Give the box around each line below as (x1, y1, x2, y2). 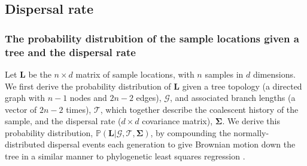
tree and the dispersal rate (5, 44, 136, 59)
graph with (5, 91, 45, 104)
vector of (5, 103, 37, 115)
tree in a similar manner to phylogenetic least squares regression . (5, 150, 245, 162)
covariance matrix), (142, 115, 213, 127)
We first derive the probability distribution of (5, 79, 171, 92)
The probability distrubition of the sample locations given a (5, 30, 299, 45)
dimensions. (253, 67, 296, 80)
